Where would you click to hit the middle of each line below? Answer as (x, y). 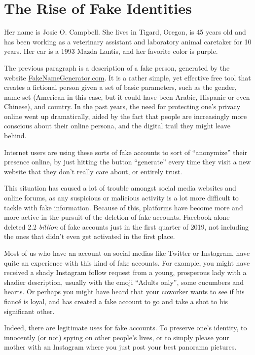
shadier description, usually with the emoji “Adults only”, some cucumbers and (124, 282)
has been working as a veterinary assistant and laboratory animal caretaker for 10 (128, 41)
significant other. (29, 311)
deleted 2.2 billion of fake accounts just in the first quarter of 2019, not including (127, 226)
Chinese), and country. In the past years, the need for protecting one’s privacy (122, 106)
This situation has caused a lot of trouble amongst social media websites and (120, 188)
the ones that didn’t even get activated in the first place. (90, 236)
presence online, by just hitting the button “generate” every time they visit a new (127, 162)
